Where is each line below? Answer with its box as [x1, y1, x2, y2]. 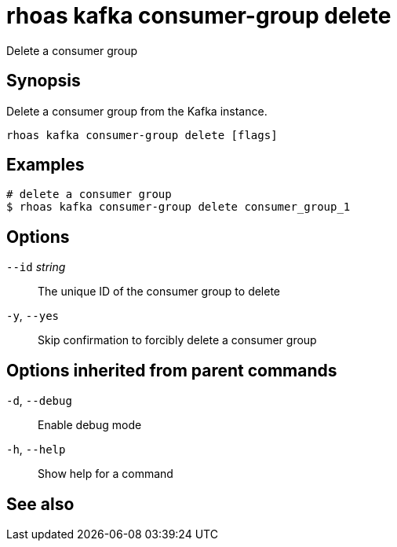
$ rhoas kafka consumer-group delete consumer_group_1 [6, 200, 351, 214]
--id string [6, 260, 66, 274]
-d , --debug [6, 394, 72, 408]
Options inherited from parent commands [6, 360, 337, 380]
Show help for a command [38, 467, 173, 481]
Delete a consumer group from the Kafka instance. [6, 104, 268, 118]
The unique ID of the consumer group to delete [38, 285, 281, 299]
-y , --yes [6, 309, 59, 323]
